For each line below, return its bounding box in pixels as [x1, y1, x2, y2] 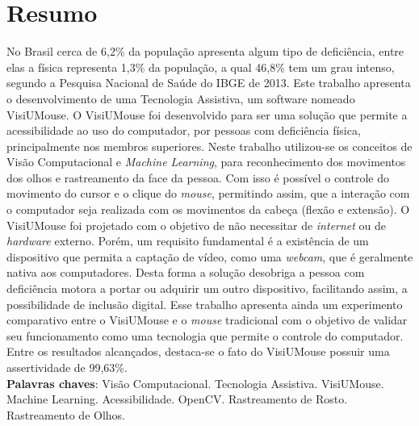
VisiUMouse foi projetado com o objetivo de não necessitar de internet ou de [6, 216, 387, 233]
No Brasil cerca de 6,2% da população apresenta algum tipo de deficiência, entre [6, 43, 404, 60]
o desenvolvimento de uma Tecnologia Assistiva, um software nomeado [6, 90, 355, 106]
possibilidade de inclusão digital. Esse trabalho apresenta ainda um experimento [6, 295, 403, 312]
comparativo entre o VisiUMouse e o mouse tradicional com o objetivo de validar [6, 311, 408, 328]
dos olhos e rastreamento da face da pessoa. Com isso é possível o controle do [6, 169, 389, 186]
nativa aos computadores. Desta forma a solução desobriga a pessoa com [6, 264, 365, 281]
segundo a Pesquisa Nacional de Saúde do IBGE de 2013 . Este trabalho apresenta [6, 74, 411, 91]
